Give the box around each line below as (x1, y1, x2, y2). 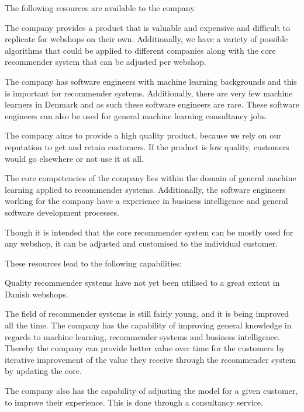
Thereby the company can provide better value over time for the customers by (5, 342, 285, 354)
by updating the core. (5, 365, 82, 377)
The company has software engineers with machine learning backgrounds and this (5, 75, 297, 87)
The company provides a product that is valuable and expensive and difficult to (5, 21, 290, 33)
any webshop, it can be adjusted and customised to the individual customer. (5, 237, 278, 250)
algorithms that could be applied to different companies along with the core (5, 44, 276, 56)
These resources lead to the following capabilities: (5, 257, 182, 269)
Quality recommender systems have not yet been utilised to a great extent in (5, 276, 280, 289)
